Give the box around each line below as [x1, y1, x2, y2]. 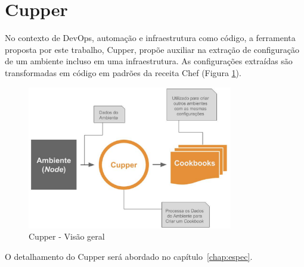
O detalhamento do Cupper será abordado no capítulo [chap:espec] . [5, 250, 253, 262]
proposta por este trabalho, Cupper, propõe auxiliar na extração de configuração [5, 43, 300, 55]
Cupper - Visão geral [29, 230, 105, 243]
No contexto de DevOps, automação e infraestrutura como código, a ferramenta [5, 32, 296, 44]
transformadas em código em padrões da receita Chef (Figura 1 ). [5, 66, 241, 78]
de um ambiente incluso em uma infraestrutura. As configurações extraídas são [5, 55, 293, 67]
